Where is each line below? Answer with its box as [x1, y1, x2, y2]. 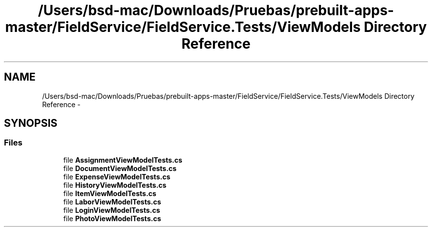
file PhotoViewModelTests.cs [63, 214, 161, 223]
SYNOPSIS [4, 117, 58, 130]
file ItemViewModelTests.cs [63, 189, 156, 198]
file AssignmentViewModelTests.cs [63, 155, 182, 164]
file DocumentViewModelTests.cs [63, 164, 177, 173]
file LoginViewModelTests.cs [63, 205, 160, 214]
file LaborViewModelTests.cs [63, 197, 161, 206]
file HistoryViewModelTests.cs [63, 180, 167, 189]
